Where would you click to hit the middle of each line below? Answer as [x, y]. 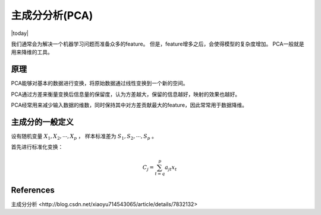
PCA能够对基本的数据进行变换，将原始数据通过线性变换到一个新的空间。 [100, 84]
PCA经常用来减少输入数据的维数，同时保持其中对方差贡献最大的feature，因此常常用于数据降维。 [129, 105]
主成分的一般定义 [42, 122]
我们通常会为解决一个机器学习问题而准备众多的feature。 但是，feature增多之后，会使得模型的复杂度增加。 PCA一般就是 [158, 44]
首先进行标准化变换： [37, 147]
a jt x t [171, 168]
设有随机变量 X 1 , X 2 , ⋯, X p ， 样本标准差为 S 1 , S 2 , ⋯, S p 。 [84, 137]
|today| [20, 33]
